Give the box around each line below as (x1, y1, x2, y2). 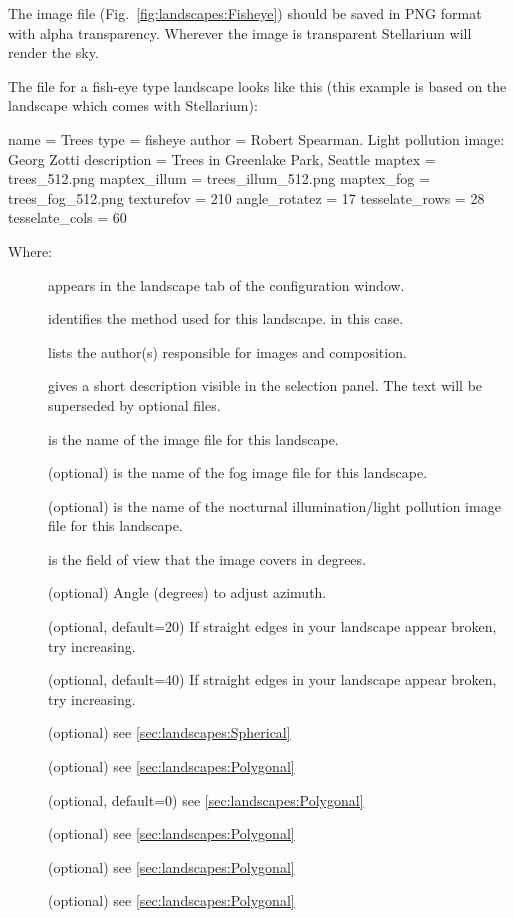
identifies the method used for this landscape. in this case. (48, 308, 404, 329)
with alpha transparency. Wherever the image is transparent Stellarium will (8, 22, 472, 43)
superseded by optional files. (48, 394, 221, 415)
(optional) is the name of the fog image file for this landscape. (48, 462, 428, 483)
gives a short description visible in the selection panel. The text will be (48, 375, 483, 396)
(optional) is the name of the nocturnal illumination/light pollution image (48, 495, 501, 516)
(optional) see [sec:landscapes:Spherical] (48, 722, 291, 743)
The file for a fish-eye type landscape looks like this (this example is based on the (8, 75, 507, 96)
